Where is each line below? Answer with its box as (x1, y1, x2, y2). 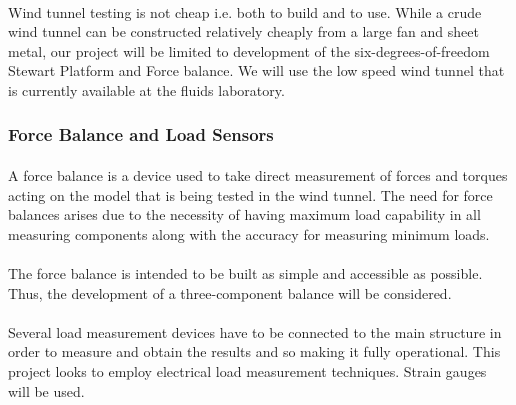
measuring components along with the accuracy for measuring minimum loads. (8, 223, 490, 244)
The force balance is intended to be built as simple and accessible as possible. (8, 262, 483, 283)
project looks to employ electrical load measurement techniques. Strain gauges (8, 360, 487, 381)
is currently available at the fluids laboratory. (8, 79, 285, 100)
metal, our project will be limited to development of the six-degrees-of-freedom (8, 40, 490, 61)
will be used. (8, 380, 85, 401)
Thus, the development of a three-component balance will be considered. (8, 282, 452, 303)
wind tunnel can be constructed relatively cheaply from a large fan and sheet (8, 21, 479, 42)
